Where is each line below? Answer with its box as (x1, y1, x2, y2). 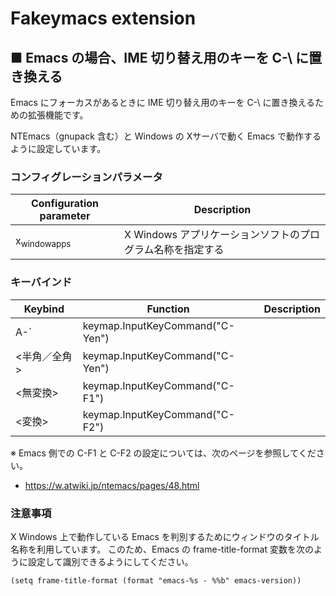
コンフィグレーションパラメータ (10, 170, 163, 184)
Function (146, 302, 190, 316)
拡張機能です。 (27, 109, 89, 121)
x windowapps (15, 233, 72, 249)
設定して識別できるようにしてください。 (27, 555, 194, 567)
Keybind (23, 302, 65, 316)
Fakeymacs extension (10, 7, 197, 30)
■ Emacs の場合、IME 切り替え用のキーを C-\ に (10, 49, 310, 66)
